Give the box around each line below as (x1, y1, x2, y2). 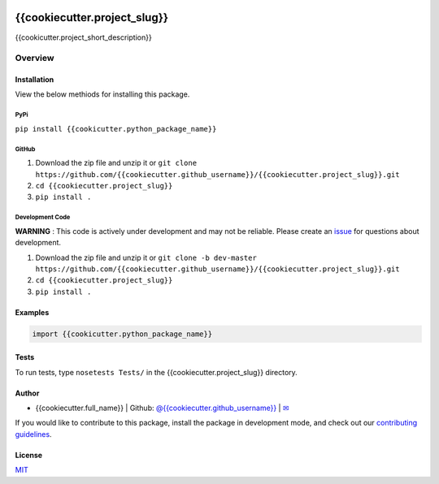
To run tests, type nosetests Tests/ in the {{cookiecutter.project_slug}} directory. (15, 367, 298, 377)
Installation (15, 75, 54, 84)
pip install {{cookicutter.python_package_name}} (15, 124, 217, 133)
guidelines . (15, 429, 52, 439)
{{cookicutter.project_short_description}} (15, 32, 152, 42)
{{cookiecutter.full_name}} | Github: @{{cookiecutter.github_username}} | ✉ (35, 403, 289, 413)
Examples (15, 307, 50, 317)
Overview (15, 53, 54, 64)
